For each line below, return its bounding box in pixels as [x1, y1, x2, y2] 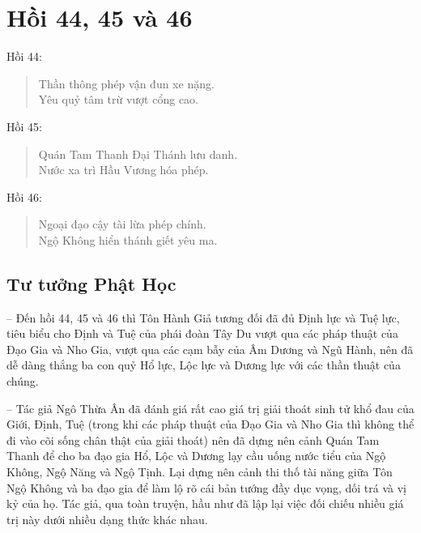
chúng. [6, 373, 39, 390]
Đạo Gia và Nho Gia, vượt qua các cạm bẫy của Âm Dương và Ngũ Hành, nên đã [6, 340, 414, 357]
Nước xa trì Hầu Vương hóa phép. [38, 161, 209, 178]
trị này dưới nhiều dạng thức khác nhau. [6, 510, 208, 527]
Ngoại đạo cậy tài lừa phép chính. [38, 215, 206, 232]
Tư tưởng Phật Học [6, 271, 176, 296]
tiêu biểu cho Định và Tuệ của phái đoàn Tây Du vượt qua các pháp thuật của [6, 325, 398, 342]
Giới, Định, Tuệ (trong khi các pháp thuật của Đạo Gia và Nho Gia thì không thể [6, 416, 415, 433]
